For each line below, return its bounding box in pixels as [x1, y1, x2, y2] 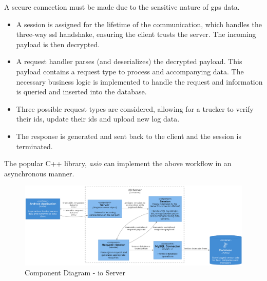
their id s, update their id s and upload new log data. [16, 113, 180, 124]
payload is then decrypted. [16, 38, 100, 49]
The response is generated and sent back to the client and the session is [16, 130, 241, 141]
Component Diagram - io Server [25, 267, 125, 278]
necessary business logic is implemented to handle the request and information [16, 76, 263, 87]
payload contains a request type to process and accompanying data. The [16, 66, 244, 76]
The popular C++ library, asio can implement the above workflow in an [4, 158, 232, 169]
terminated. [16, 140, 53, 151]
